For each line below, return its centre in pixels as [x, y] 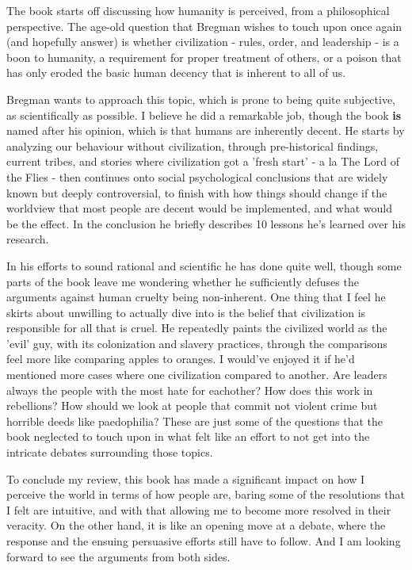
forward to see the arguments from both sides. [118, 556]
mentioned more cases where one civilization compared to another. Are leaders [197, 375]
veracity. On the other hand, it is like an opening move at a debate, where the [196, 525]
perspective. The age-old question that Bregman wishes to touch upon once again [204, 26]
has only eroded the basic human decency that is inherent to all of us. [176, 73]
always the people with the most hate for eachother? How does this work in [190, 390]
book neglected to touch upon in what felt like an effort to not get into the [188, 436]
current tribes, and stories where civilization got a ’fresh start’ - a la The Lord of [203, 161]
